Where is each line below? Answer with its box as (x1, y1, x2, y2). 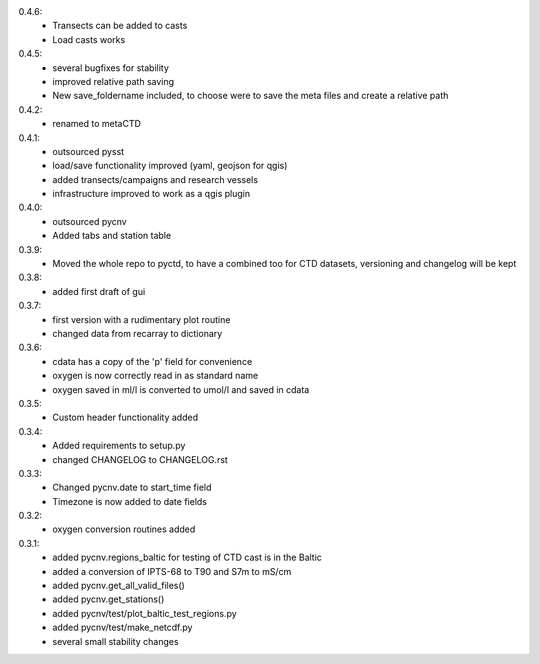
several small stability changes (52, 635, 179, 647)
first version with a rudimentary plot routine (52, 313, 231, 325)
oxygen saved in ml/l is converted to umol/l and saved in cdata (52, 383, 310, 395)
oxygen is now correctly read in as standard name (52, 370, 259, 382)
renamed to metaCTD (52, 118, 142, 130)
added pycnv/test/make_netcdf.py (52, 621, 193, 634)
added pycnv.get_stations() (52, 593, 165, 605)
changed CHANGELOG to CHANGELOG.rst (52, 453, 229, 465)
